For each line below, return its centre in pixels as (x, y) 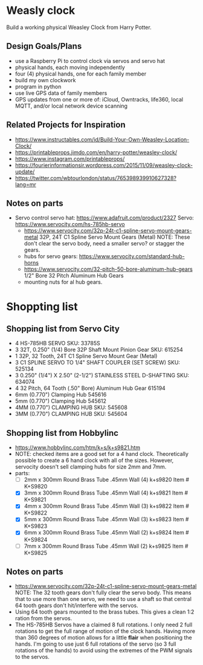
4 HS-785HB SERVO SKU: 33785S (58, 343)
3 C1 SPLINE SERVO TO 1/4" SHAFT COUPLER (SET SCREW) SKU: (97, 363)
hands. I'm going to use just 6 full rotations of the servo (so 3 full (95, 644)
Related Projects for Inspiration (66, 125)
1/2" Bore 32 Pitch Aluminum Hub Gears (74, 276)
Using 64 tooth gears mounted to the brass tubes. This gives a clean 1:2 (105, 612)
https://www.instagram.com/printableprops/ (70, 158)
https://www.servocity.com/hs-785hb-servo (70, 224)
